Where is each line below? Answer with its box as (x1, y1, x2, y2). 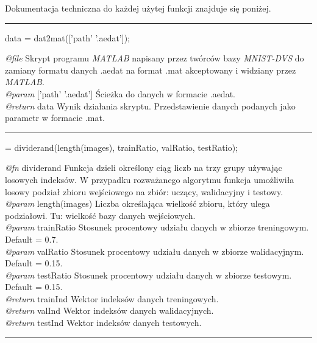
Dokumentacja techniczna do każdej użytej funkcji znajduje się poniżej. (5, 2, 271, 14)
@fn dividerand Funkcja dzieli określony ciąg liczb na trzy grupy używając (5, 161, 282, 174)
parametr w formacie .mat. (5, 111, 105, 124)
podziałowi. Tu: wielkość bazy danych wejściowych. (5, 209, 196, 221)
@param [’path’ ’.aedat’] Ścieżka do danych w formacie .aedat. (5, 87, 235, 100)
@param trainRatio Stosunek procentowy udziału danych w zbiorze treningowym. (5, 221, 309, 234)
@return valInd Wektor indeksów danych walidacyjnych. (5, 304, 214, 317)
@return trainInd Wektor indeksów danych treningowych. (5, 292, 219, 305)
